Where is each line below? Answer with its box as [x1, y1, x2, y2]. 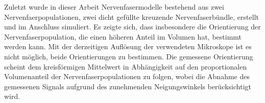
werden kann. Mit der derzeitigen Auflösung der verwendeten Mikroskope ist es [4, 41, 252, 52]
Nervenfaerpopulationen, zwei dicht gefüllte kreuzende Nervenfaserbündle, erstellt [4, 11, 259, 22]
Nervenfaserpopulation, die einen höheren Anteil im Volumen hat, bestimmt [4, 31, 242, 42]
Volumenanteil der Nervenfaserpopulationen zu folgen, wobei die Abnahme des [4, 71, 250, 82]
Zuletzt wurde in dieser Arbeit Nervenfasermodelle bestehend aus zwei [4, 2, 224, 12]
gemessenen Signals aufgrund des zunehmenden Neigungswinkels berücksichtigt [4, 81, 252, 91]
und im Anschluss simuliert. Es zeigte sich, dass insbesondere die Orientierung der [4, 21, 261, 32]
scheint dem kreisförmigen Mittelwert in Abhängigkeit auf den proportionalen [4, 61, 247, 72]
